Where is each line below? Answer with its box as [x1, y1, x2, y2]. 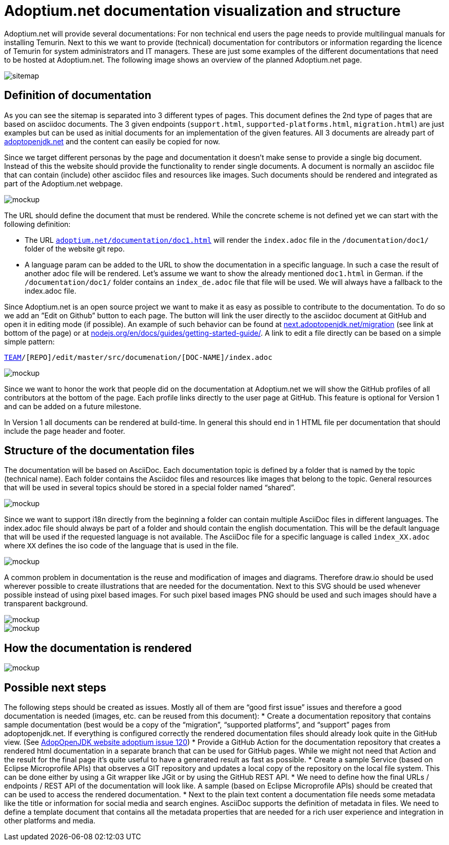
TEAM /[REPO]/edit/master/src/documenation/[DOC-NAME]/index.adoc [4, 353, 272, 361]
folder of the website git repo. [25, 244, 125, 253]
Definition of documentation [4, 89, 151, 102]
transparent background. [4, 599, 88, 608]
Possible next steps [4, 681, 106, 694]
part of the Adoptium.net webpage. [4, 179, 123, 188]
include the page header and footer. [4, 426, 125, 435]
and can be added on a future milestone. [4, 401, 141, 411]
